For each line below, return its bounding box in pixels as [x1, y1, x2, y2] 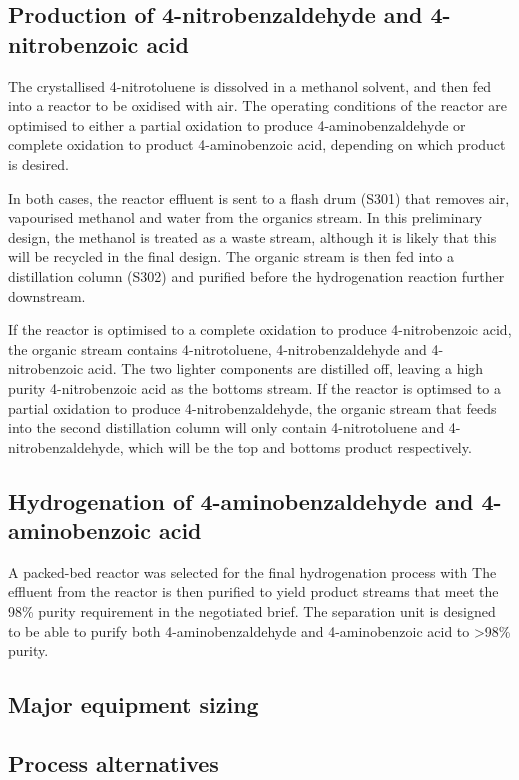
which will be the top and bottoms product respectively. [128, 436, 472, 457]
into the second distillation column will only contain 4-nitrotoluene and [8, 417, 445, 438]
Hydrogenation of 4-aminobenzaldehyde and [8, 485, 474, 516]
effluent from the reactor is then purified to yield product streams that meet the [8, 581, 499, 602]
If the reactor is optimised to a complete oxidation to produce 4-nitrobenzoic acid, [8, 319, 512, 340]
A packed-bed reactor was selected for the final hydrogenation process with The [8, 561, 497, 582]
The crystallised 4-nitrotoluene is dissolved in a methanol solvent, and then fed [8, 75, 492, 96]
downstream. [8, 285, 86, 306]
